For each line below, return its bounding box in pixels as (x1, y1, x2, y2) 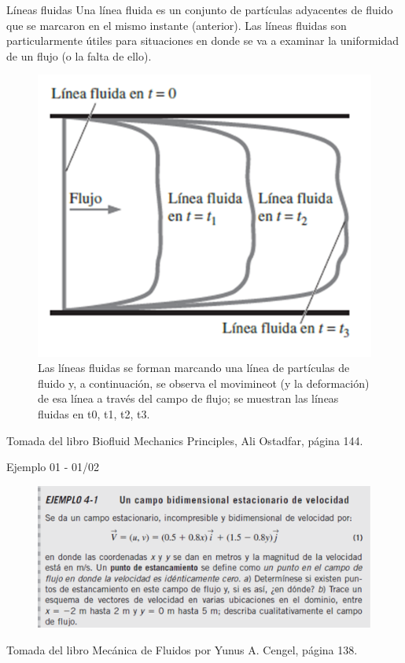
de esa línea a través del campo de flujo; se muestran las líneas (38, 390, 339, 407)
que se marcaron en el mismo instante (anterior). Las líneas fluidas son (6, 17, 347, 33)
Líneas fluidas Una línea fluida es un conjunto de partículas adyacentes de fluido (6, 2, 393, 17)
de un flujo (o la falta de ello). (6, 47, 152, 64)
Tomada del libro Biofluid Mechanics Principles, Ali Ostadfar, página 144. (6, 432, 363, 448)
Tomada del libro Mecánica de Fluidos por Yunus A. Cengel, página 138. (6, 641, 358, 657)
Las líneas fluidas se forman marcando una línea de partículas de (38, 359, 350, 376)
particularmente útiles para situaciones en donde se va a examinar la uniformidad (6, 32, 399, 49)
